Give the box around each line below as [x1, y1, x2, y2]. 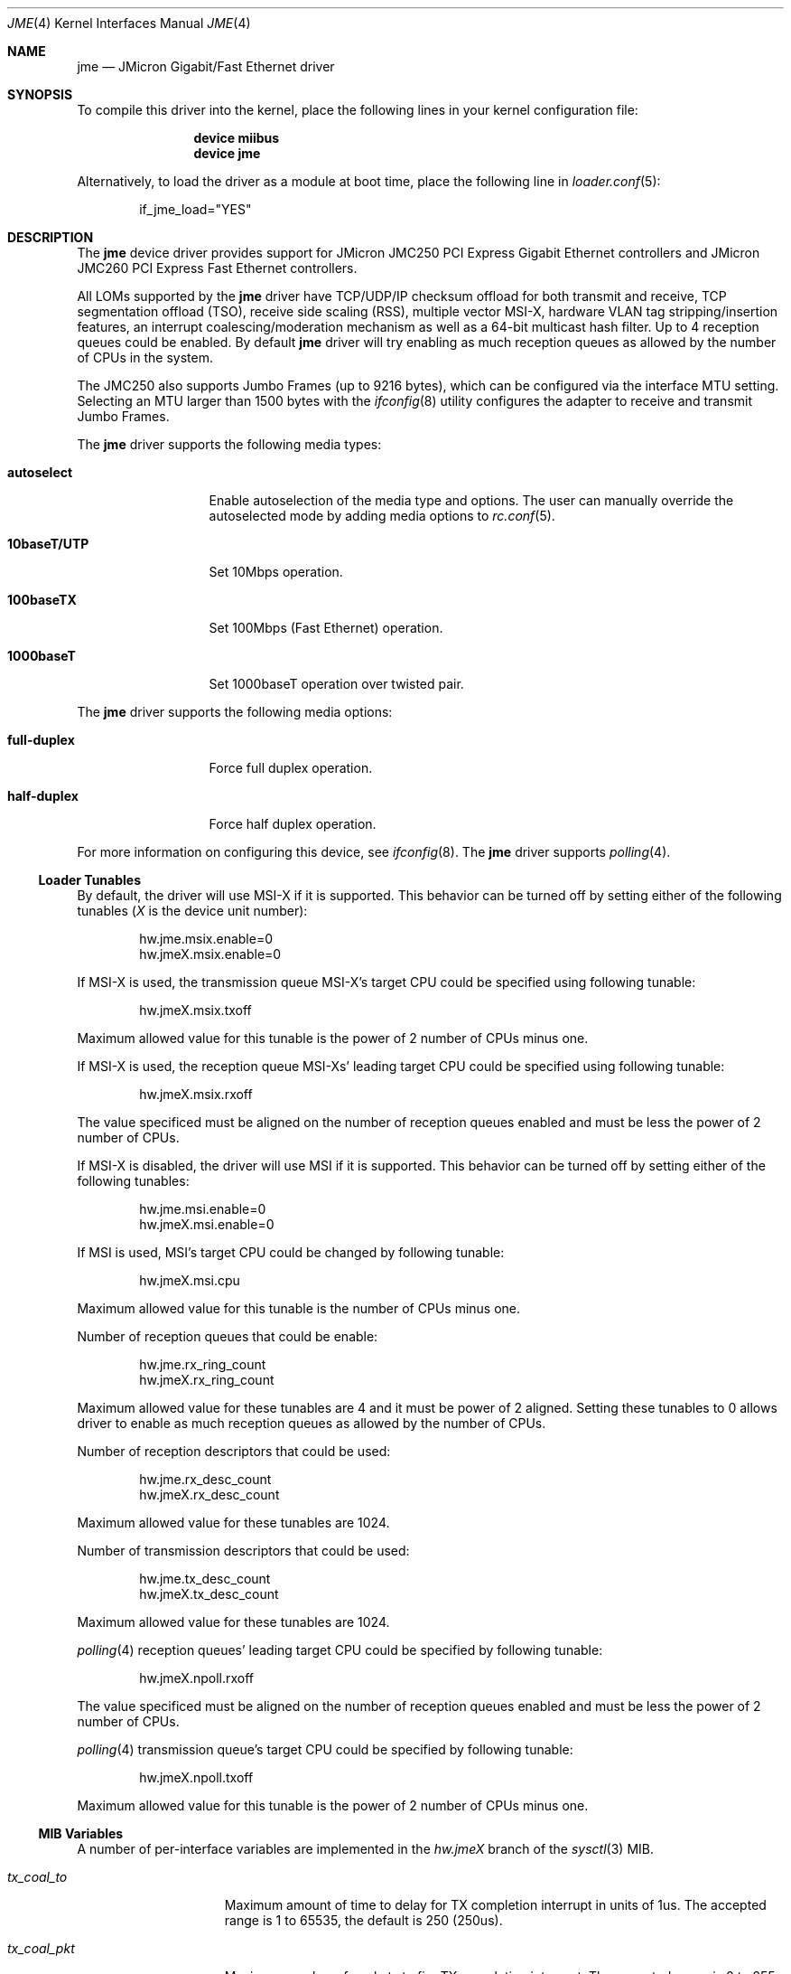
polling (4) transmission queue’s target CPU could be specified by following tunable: [77, 1742, 573, 1757]
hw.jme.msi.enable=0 [139, 1201, 266, 1217]
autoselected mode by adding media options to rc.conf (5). [209, 508, 555, 523]
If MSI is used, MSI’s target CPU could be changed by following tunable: [77, 1245, 505, 1260]
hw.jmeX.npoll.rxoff [139, 1670, 255, 1686]
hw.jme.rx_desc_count [139, 1471, 272, 1487]
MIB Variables [38, 1826, 124, 1841]
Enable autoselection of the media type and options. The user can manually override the [209, 493, 734, 508]
